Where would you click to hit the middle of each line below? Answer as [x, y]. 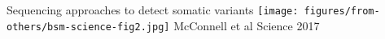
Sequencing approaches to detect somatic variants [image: [153, 10]
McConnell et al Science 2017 [247, 25]
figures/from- [342, 11]
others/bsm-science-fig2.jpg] [88, 27]
